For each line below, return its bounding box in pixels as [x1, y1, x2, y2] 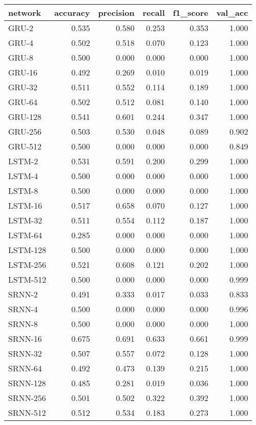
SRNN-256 [8, 392, 46, 404]
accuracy [54, 7, 90, 18]
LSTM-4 [8, 170, 38, 182]
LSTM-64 [8, 229, 42, 241]
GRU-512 [8, 140, 42, 152]
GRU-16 [8, 66, 38, 78]
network [8, 7, 41, 18]
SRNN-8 [8, 318, 38, 330]
